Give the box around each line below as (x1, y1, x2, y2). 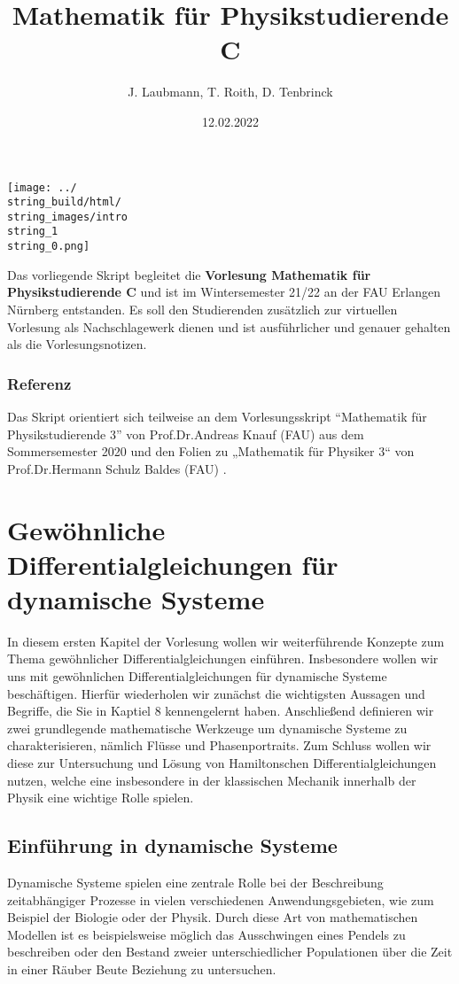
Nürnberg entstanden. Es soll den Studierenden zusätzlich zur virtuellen (7, 299, 398, 318)
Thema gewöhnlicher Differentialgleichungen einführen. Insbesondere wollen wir (7, 649, 439, 668)
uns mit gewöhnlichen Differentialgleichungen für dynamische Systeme (7, 667, 387, 686)
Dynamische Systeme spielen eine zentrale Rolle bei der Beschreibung (7, 872, 384, 891)
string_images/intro (7, 210, 128, 223)
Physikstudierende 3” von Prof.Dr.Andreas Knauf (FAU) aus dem (7, 424, 364, 443)
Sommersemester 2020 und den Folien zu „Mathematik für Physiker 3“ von (7, 442, 415, 461)
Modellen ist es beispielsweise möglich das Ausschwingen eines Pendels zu (7, 925, 406, 943)
